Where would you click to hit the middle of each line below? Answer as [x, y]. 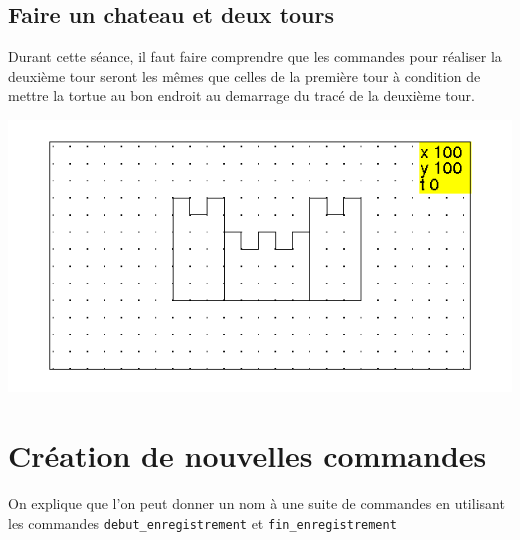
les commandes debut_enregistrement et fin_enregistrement [202, 522]
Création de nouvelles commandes [247, 455]
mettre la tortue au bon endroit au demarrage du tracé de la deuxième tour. [241, 95]
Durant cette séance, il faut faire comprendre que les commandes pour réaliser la [255, 56]
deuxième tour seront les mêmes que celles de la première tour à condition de [244, 75]
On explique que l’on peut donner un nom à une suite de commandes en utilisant [256, 502]
